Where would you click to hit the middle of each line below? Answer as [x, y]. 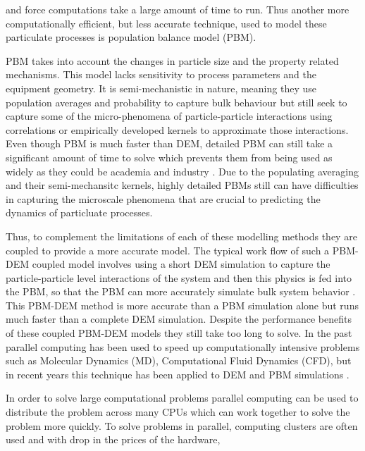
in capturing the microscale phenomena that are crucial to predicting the [163, 198]
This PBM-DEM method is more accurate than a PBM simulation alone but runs [182, 305]
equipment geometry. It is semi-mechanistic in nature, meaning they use [161, 88]
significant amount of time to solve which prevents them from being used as [169, 157]
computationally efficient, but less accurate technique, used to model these [166, 23]
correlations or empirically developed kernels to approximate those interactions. [177, 129]
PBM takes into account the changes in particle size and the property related [172, 60]
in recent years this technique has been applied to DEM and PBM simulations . [178, 374]
